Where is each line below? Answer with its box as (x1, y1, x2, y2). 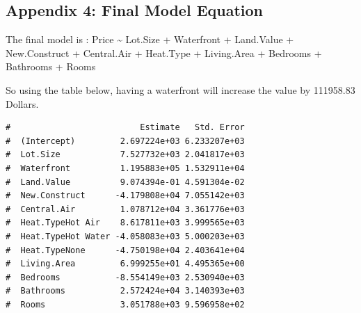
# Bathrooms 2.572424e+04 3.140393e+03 (6, 286, 245, 296)
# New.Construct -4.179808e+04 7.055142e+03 (6, 191, 245, 201)
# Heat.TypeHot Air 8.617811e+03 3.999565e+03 (6, 218, 245, 228)
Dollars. (6, 96, 39, 111)
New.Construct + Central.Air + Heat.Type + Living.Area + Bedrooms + (6, 45, 322, 60)
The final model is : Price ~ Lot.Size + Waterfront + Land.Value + (6, 32, 294, 47)
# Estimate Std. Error (6, 122, 245, 133)
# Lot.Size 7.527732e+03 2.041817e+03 (6, 150, 245, 160)
